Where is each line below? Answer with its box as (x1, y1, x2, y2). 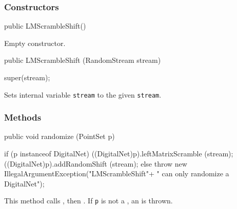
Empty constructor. (4, 37, 66, 48)
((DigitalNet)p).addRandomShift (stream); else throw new (4, 158, 187, 169)
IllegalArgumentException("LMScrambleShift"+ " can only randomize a (4, 168, 229, 179)
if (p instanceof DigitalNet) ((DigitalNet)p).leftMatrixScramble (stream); (4, 148, 233, 159)
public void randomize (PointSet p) (4, 131, 115, 142)
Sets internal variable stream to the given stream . (4, 89, 162, 100)
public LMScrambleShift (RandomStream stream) (4, 55, 161, 65)
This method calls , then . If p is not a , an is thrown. (4, 195, 173, 206)
